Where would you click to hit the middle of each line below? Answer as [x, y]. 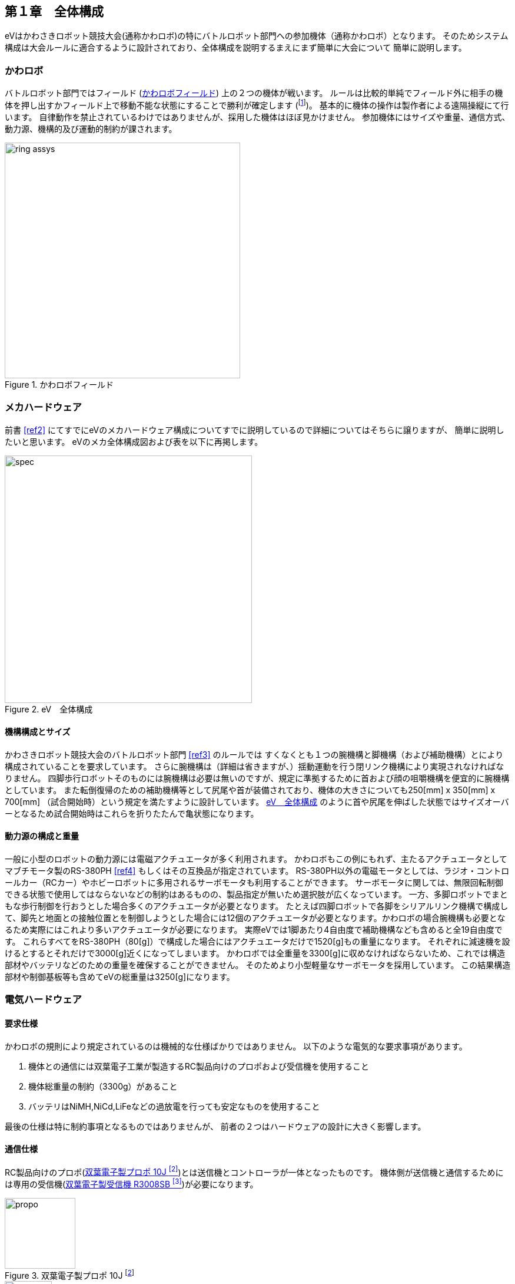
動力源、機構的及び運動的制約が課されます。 [91, 128]
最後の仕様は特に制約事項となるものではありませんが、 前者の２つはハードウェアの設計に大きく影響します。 [215, 1126]
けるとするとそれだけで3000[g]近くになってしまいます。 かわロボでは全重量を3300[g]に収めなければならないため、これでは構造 [255, 953]
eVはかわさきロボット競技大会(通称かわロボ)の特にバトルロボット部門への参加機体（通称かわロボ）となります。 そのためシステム [257, 36]
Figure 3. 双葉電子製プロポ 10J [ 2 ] [69, 1275]
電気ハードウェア [43, 1000]
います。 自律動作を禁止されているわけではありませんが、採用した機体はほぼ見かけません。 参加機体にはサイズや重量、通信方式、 [257, 117]
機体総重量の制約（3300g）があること [103, 1086]
